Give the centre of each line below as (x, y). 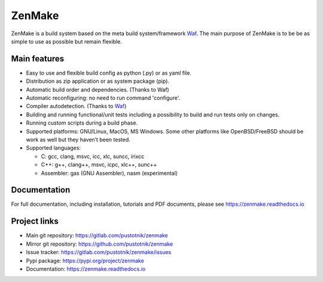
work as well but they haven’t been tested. (78, 140)
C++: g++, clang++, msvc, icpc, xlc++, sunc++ (99, 165)
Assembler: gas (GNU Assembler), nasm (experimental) (109, 173)
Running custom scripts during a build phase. (82, 123)
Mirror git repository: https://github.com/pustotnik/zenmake (100, 244)
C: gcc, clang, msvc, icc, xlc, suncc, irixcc (93, 156)
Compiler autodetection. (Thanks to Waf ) (76, 106)
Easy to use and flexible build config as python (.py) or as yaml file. (109, 73)
